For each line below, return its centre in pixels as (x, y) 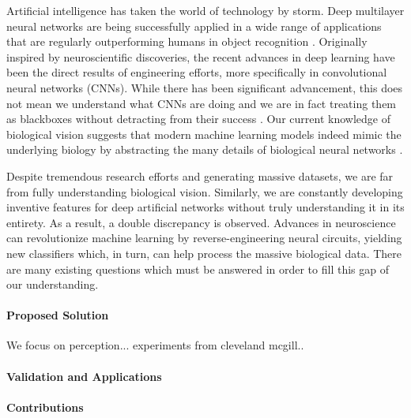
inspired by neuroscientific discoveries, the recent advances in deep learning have (201, 56)
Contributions (45, 407)
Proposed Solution (58, 315)
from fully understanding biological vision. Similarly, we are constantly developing (205, 191)
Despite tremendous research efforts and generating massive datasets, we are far (200, 175)
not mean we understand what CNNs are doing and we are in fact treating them (202, 103)
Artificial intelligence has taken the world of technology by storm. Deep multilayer (205, 10)
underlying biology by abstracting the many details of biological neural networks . (205, 149)
